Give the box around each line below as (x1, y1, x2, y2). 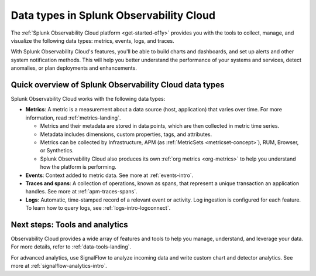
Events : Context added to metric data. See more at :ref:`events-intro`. (25, 172, 194, 179)
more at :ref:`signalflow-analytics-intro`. (11, 263, 108, 270)
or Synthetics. (40, 147, 74, 154)
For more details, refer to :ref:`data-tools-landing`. (11, 243, 132, 250)
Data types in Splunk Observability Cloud (11, 9, 216, 22)
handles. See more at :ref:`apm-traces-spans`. (25, 188, 138, 195)
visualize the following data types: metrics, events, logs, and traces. (11, 37, 175, 44)
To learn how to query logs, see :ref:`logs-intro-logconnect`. (25, 205, 171, 212)
